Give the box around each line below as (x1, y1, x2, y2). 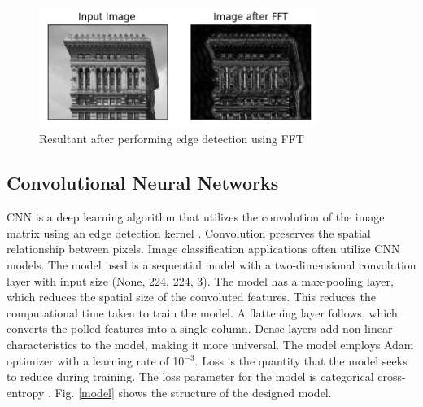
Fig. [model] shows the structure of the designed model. (55, 383, 332, 400)
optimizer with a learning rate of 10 (7, 352, 185, 369)
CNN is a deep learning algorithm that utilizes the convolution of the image (7, 208, 385, 225)
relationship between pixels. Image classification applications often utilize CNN (7, 240, 400, 257)
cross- (377, 368, 406, 385)
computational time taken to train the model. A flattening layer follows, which (7, 304, 398, 321)
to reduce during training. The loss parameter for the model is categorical (7, 368, 374, 385)
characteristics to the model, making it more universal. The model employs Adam (7, 335, 414, 352)
